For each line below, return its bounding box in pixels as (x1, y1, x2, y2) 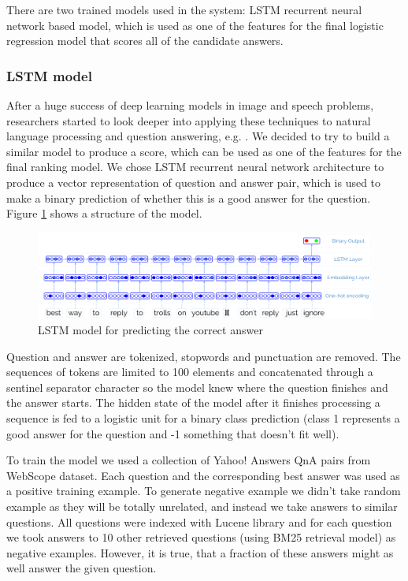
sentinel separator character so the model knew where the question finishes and (6, 378, 388, 395)
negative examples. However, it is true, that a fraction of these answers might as (6, 544, 394, 561)
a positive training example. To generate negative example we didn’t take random (6, 482, 401, 499)
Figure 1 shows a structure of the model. (6, 205, 202, 222)
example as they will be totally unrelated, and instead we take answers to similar (6, 498, 398, 514)
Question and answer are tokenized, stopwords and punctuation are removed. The (6, 348, 401, 364)
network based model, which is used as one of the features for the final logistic (6, 17, 384, 33)
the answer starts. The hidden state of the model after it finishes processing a (6, 394, 380, 411)
